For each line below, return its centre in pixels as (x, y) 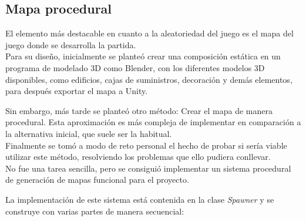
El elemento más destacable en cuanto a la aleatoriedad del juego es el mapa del (149, 33)
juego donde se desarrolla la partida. (71, 44)
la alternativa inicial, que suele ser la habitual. (89, 133)
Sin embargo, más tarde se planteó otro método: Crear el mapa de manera (139, 110)
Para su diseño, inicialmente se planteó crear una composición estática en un (143, 56)
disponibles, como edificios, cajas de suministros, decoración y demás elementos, (149, 79)
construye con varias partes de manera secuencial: (95, 211)
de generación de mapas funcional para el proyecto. (97, 180)
